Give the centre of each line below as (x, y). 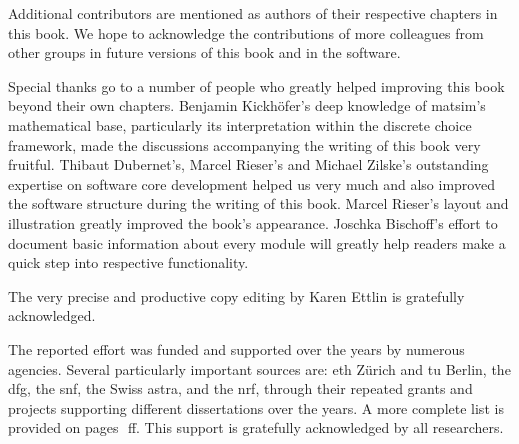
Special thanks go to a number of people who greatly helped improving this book (256, 85)
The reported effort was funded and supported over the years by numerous (236, 348)
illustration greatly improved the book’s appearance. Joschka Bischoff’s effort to (253, 222)
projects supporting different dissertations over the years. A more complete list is (256, 407)
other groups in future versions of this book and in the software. (204, 52)
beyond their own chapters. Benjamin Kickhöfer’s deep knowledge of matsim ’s (247, 105)
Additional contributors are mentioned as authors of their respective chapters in (253, 13)
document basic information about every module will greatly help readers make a (257, 242)
